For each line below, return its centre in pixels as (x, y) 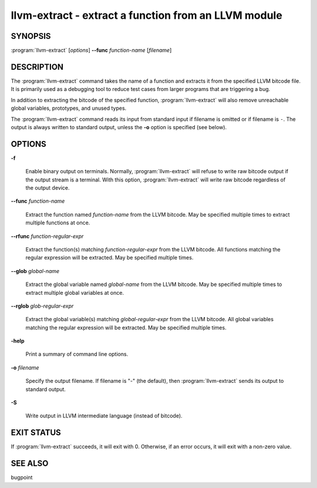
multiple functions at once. (58, 223)
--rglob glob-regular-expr (42, 306)
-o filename (25, 368)
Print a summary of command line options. (77, 354)
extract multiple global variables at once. (75, 292)
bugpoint (22, 477)
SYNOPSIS (31, 36)
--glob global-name (35, 271)
